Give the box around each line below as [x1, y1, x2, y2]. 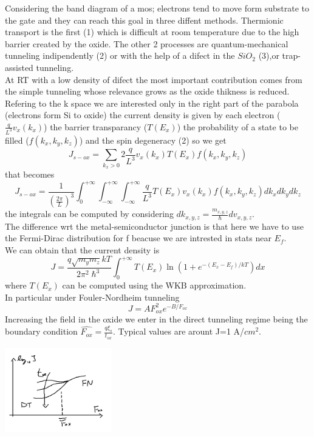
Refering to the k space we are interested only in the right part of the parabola [5, 96, 299, 109]
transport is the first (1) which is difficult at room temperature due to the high [5, 25, 299, 38]
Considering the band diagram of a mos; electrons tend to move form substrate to [5, 2, 310, 14]
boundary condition [5, 325, 78, 338]
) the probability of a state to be [177, 120, 298, 133]
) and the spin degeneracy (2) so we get [79, 133, 227, 146]
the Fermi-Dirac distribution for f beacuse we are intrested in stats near [5, 232, 271, 244]
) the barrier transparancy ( [44, 120, 148, 133]
